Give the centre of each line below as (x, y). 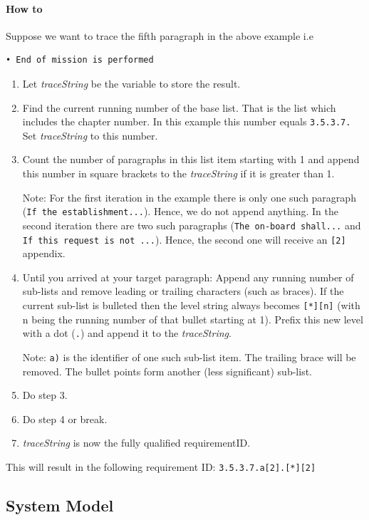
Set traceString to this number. (90, 135)
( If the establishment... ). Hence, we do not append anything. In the (180, 211)
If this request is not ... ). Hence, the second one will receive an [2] (184, 239)
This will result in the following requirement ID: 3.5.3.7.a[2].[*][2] (161, 466)
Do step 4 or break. (65, 418)
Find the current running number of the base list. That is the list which (179, 107)
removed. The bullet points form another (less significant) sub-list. (167, 371)
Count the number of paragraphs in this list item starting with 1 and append (191, 159)
